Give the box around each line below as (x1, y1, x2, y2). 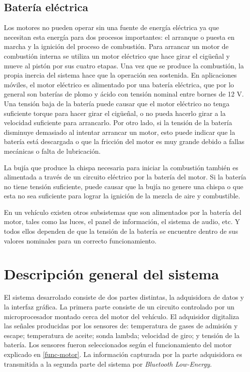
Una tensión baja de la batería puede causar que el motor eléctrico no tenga (4, 98, 230, 108)
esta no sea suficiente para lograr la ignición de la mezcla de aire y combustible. (4, 191, 240, 201)
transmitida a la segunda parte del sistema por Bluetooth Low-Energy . (4, 358, 212, 369)
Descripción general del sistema (4, 264, 219, 284)
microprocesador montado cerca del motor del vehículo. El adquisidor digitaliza (4, 311, 239, 321)
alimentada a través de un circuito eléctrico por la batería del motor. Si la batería (4, 172, 247, 182)
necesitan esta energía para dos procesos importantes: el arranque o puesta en (4, 32, 234, 42)
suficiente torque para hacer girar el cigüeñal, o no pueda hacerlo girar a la (4, 108, 226, 118)
